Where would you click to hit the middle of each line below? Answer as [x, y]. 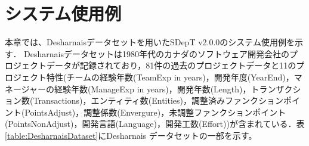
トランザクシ [276, 88]
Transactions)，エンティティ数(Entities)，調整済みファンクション [158, 100]
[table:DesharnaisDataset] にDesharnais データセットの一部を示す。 [131, 135]
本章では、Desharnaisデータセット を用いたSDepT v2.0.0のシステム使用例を [150, 42]
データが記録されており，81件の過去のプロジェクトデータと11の [171, 65]
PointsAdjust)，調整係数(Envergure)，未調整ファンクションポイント [155, 112]
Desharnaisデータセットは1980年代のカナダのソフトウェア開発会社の [157, 53]
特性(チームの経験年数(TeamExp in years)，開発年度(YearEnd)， [170, 77]
